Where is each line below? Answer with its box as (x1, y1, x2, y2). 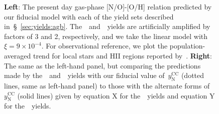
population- (169, 40, 205, 51)
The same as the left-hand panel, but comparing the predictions (4, 60, 201, 70)
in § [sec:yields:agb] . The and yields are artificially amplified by (4, 21, 210, 31)
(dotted (181, 70, 204, 80)
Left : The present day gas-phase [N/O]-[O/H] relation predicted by (4, 1, 212, 11)
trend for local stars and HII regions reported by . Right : (33, 50, 212, 60)
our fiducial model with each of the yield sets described (4, 11, 174, 21)
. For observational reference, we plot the (41, 40, 168, 51)
